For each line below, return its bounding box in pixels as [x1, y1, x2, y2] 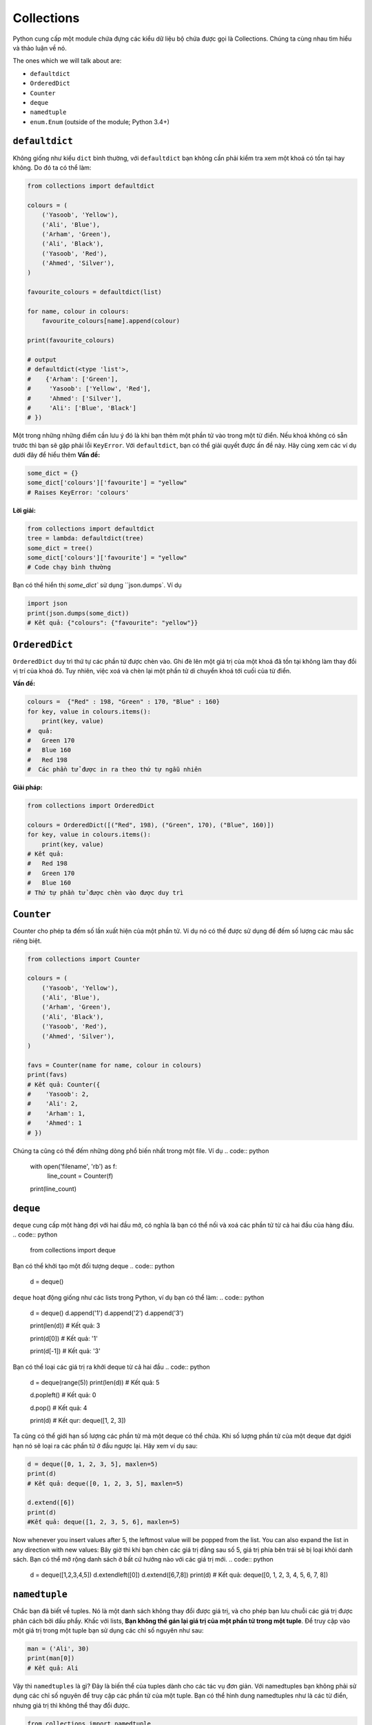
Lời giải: [12, 506, 36, 514]
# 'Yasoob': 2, [27, 1090, 90, 1098]
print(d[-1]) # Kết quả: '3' [30, 1347, 101, 1355]
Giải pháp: [12, 783, 43, 791]
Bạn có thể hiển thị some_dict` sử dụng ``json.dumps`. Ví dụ [12, 581, 182, 589]
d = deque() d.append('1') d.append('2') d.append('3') [30, 1308, 184, 1317]
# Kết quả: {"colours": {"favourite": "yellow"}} [27, 619, 198, 627]
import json [27, 600, 68, 607]
